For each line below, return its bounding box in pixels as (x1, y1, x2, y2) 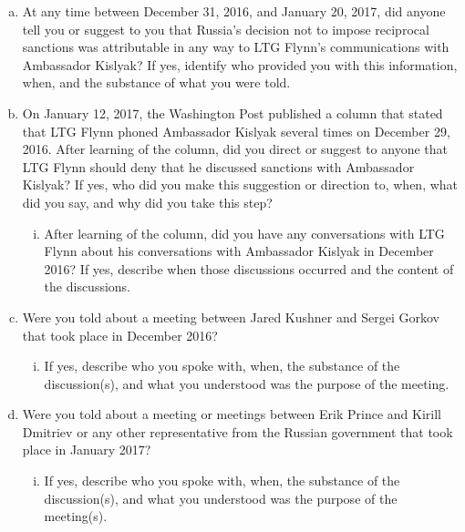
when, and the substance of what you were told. (22, 73, 291, 92)
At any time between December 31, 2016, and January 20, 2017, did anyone (22, 2, 446, 20)
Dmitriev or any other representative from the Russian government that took (22, 422, 453, 441)
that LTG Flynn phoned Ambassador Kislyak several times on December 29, (22, 121, 450, 140)
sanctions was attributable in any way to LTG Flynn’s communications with (22, 37, 449, 56)
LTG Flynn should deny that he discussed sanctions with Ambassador (22, 157, 415, 176)
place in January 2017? (22, 440, 151, 459)
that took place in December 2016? (22, 325, 218, 344)
